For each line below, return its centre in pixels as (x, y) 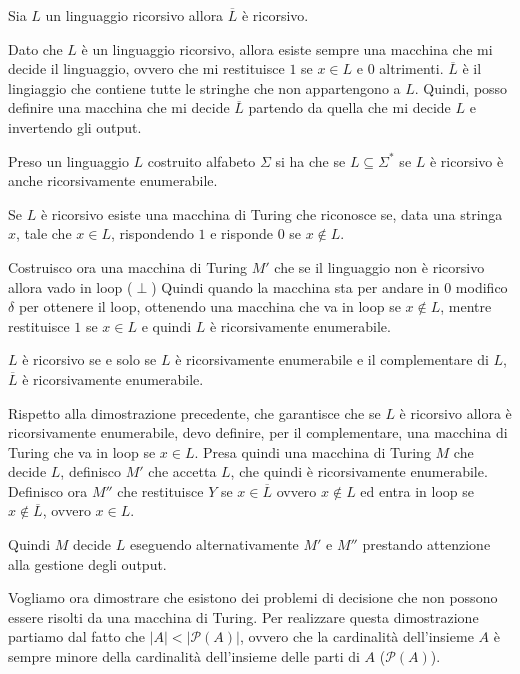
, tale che (44, 233)
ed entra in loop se (417, 490)
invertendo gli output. (75, 126)
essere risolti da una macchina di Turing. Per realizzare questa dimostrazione (243, 616)
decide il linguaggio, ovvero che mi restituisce (146, 68)
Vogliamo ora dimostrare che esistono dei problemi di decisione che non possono (253, 597)
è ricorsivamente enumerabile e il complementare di (332, 359)
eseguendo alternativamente (214, 544)
